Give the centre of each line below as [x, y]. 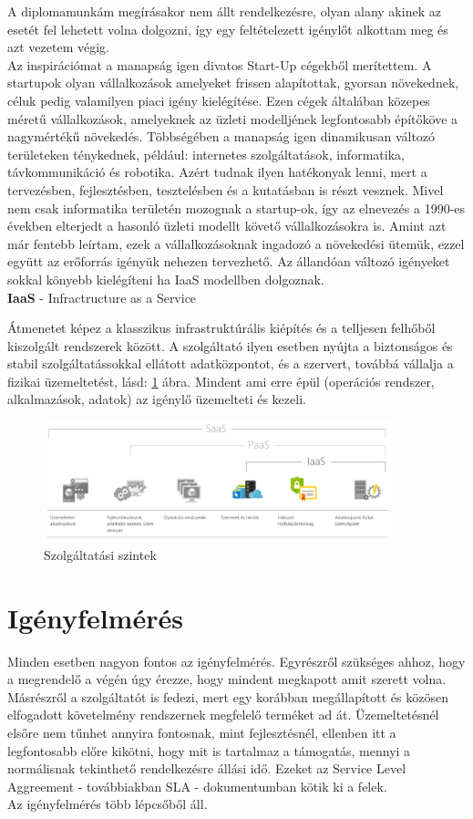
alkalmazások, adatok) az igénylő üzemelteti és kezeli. [157, 399]
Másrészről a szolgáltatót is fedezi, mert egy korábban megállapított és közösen [228, 696]
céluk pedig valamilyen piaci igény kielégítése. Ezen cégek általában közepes [219, 100]
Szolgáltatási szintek [100, 554]
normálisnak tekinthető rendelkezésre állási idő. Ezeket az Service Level [207, 768]
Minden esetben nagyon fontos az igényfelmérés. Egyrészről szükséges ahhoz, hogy [236, 661]
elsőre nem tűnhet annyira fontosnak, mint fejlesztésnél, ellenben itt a [202, 733]
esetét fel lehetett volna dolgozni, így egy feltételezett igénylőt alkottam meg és [228, 29]
